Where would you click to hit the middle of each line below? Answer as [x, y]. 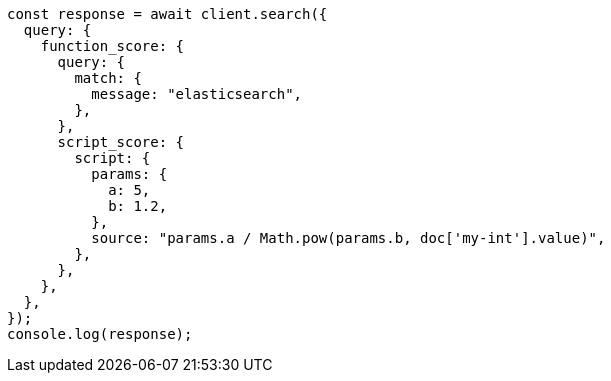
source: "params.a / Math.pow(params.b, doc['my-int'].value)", [348, 238]
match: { [108, 78]
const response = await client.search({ [167, 14]
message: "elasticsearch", [197, 94]
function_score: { [112, 46]
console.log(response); [100, 334]
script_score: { [121, 142]
